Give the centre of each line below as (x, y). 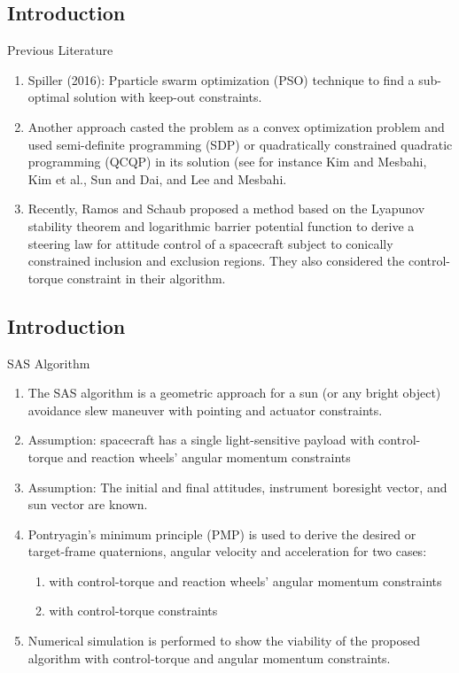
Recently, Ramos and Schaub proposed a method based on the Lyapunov (226, 209)
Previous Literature (60, 50)
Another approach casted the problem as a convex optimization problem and (236, 126)
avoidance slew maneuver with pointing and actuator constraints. (205, 410)
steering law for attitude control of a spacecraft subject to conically (210, 243)
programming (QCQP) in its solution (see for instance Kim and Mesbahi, (227, 162)
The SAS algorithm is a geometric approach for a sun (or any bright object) (234, 393)
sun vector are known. (88, 504)
